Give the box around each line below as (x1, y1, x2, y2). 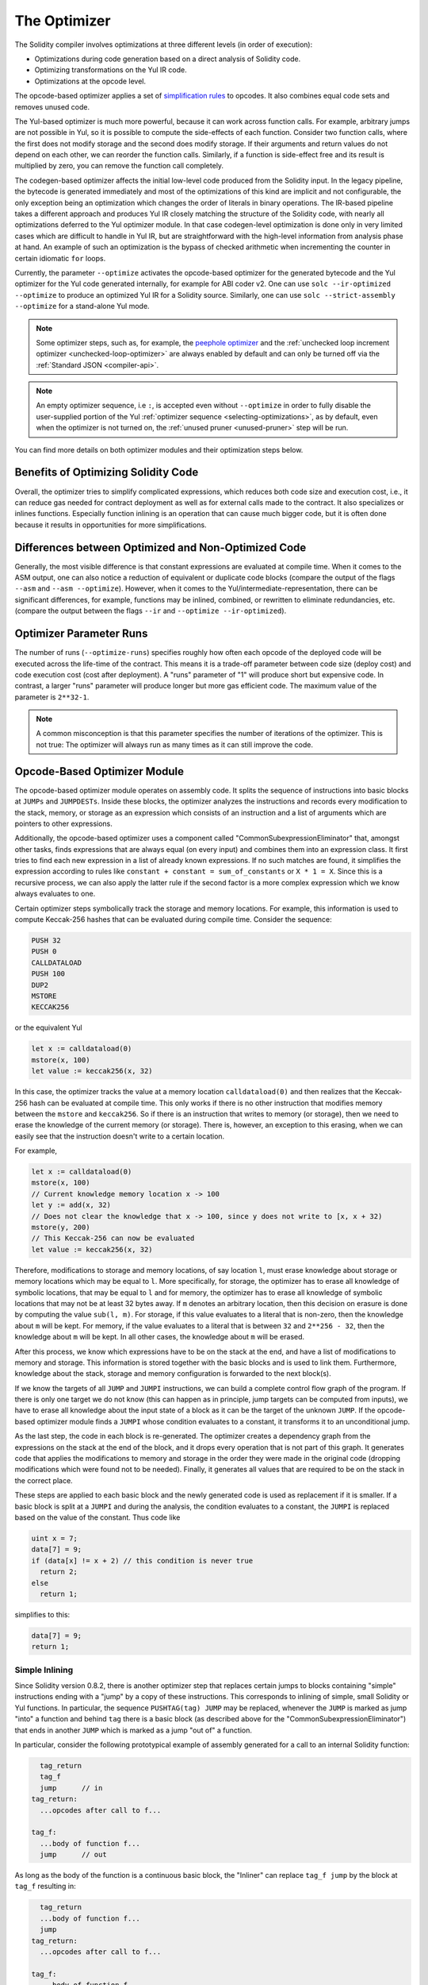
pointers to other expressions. (14, 819, 113, 828)
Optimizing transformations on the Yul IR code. (34, 65, 187, 75)
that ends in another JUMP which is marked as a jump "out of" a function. (14, 1725, 253, 1735)
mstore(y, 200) (31, 1223, 90, 1231)
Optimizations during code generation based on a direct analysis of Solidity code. (34, 54, 301, 64)
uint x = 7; (31, 1533, 78, 1543)
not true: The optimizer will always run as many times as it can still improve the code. (36, 739, 313, 750)
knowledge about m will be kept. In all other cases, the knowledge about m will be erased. (14, 1332, 305, 1342)
